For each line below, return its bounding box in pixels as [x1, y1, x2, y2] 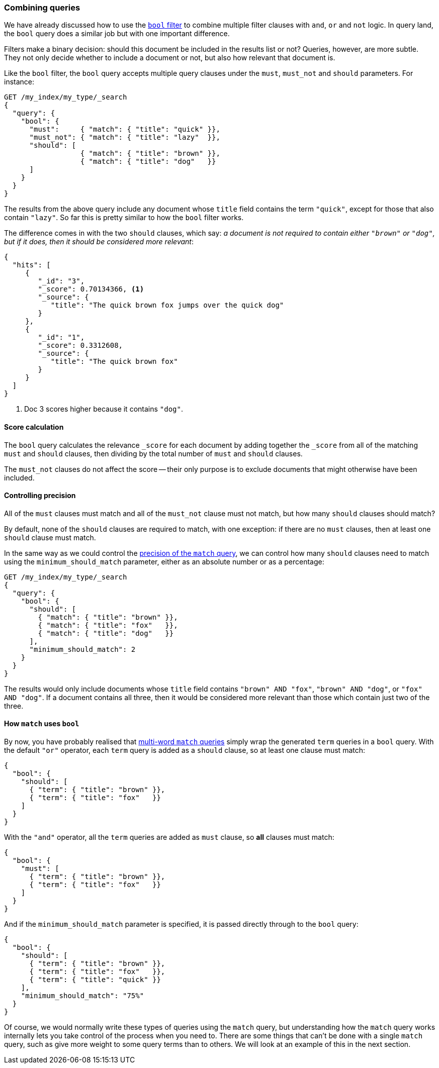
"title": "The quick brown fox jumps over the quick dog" [50, 301, 284, 310]
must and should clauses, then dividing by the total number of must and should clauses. [4, 449, 303, 458]
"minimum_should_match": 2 [29, 645, 136, 653]
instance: [4, 77, 35, 86]
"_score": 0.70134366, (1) [38, 285, 144, 294]
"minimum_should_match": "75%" [21, 992, 144, 1000]
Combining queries [4, 3, 80, 13]
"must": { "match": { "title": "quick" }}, [29, 125, 220, 134]
